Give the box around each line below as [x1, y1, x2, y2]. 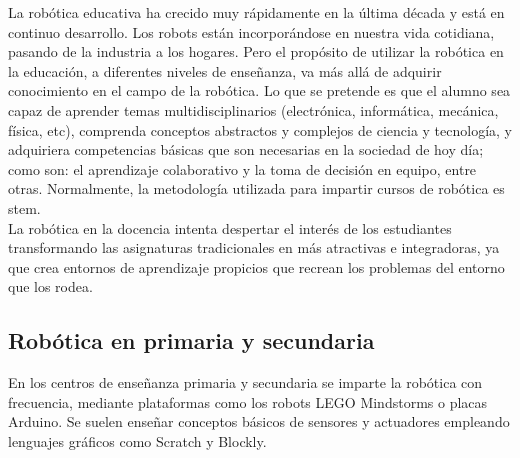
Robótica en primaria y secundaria [8, 325, 375, 356]
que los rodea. [8, 276, 93, 297]
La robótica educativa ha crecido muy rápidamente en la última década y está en [8, 2, 505, 22]
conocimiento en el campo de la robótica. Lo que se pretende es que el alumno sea [8, 80, 511, 101]
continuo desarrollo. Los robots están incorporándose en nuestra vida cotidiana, [8, 21, 495, 42]
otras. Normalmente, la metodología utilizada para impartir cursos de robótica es [8, 178, 505, 199]
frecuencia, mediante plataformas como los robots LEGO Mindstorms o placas [8, 391, 488, 412]
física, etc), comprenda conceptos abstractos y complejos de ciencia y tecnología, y [8, 119, 513, 140]
